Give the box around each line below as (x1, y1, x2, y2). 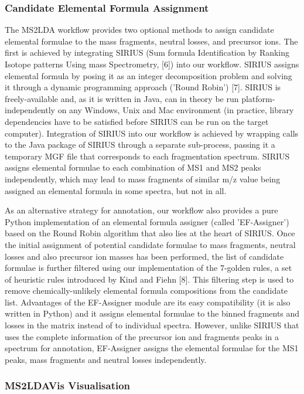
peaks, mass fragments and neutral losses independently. (5, 353, 207, 365)
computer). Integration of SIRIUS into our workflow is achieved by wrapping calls (5, 127, 299, 139)
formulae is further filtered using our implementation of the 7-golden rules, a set (5, 261, 292, 274)
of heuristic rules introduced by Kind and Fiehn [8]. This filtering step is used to (5, 273, 294, 285)
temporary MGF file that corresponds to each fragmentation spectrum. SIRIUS (5, 150, 290, 162)
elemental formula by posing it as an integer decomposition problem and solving (5, 69, 292, 81)
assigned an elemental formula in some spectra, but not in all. (5, 184, 227, 196)
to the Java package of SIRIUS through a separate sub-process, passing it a (5, 138, 275, 151)
